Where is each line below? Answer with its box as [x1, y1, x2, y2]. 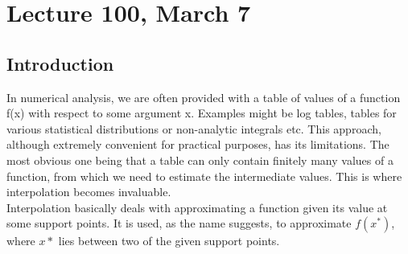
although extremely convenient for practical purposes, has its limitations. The [6, 136, 389, 153]
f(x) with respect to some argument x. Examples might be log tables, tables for [6, 104, 397, 121]
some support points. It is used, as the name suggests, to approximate [6, 215, 352, 231]
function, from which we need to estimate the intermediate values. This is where [6, 167, 402, 184]
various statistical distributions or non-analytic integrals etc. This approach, [6, 120, 381, 137]
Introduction [6, 51, 114, 76]
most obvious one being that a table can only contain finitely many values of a [6, 151, 394, 168]
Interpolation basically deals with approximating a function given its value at [6, 199, 388, 215]
